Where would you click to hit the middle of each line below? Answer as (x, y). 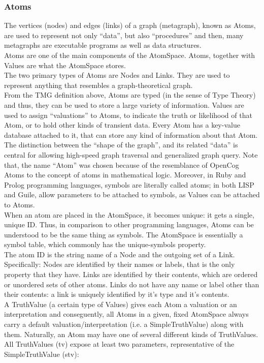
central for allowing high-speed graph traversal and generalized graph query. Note (131, 154)
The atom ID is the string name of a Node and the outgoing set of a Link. (120, 254)
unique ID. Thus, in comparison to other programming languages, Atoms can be (129, 224)
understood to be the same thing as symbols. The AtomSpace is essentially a (124, 234)
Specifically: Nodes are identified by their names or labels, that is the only (120, 264)
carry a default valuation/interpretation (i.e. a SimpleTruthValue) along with (124, 324)
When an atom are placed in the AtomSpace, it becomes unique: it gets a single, (129, 214)
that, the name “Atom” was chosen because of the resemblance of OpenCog (122, 164)
